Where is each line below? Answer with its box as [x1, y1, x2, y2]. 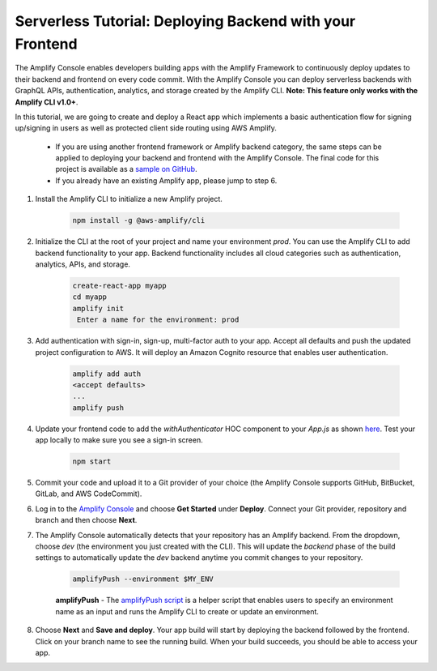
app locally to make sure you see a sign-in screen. [35, 435, 203, 445]
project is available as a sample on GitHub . [55, 165, 197, 174]
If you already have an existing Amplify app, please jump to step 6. [55, 175, 278, 186]
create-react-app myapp [72, 280, 168, 290]
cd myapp [72, 293, 108, 301]
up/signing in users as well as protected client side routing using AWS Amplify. [15, 123, 277, 133]
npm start [72, 457, 112, 466]
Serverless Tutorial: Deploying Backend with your [15, 12, 356, 30]
